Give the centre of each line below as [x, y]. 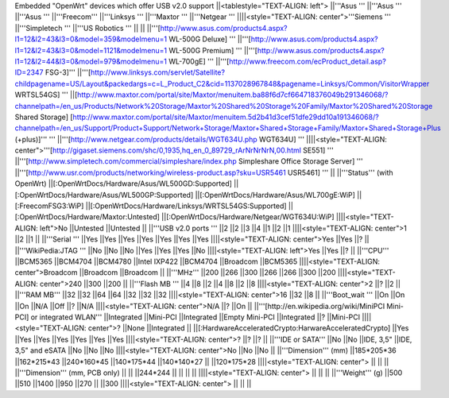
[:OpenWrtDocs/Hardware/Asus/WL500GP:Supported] [104, 195]
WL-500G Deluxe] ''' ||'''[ [210, 39]
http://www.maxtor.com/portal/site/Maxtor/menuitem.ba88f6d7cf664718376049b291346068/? [232, 95]
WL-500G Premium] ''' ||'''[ [213, 50]
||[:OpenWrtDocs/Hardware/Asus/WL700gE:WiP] [275, 195]
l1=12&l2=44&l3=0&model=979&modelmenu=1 [91, 61]
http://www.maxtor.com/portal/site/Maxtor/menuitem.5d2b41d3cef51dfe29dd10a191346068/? [226, 117]
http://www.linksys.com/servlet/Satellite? [158, 72]
